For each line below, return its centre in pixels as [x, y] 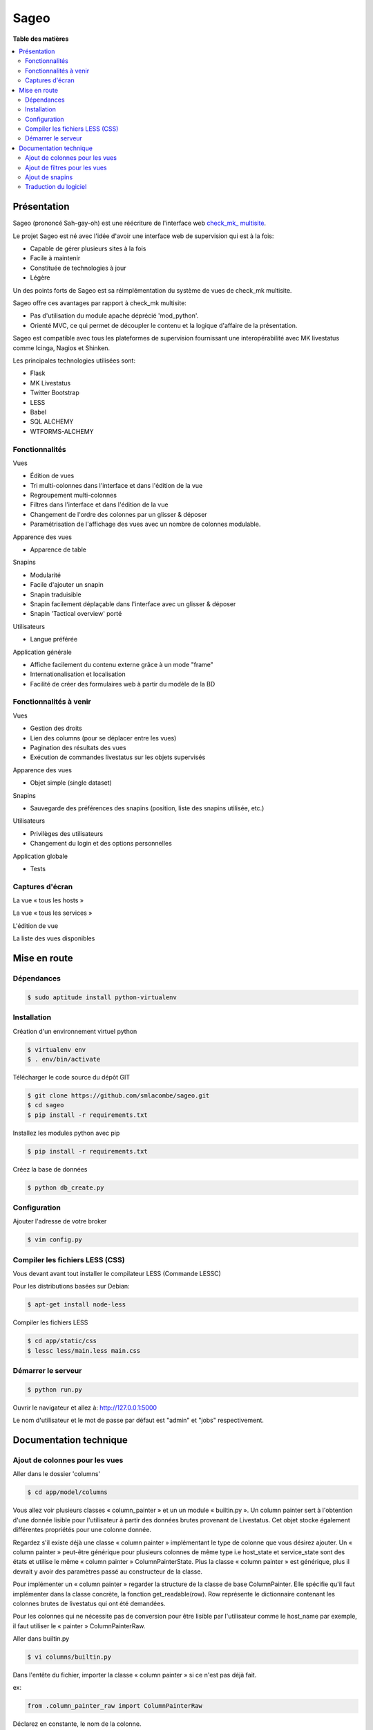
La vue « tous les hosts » [48, 900]
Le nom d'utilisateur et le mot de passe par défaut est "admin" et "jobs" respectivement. [138, 1420]
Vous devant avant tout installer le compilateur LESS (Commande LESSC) [117, 1274]
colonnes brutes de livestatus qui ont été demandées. [89, 1603]
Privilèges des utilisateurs [67, 833]
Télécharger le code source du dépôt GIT [71, 1077]
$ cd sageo [46, 1105]
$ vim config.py [55, 1240]
